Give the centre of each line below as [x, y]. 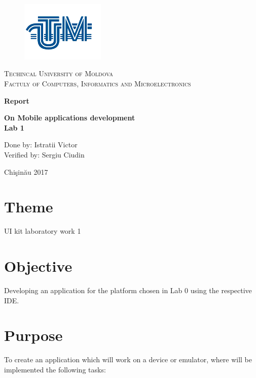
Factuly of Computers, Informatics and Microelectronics [98, 84]
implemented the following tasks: [55, 369]
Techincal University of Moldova [59, 73]
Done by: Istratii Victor [41, 145]
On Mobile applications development [70, 118]
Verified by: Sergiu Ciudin [44, 154]
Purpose [33, 335]
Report [17, 100]
